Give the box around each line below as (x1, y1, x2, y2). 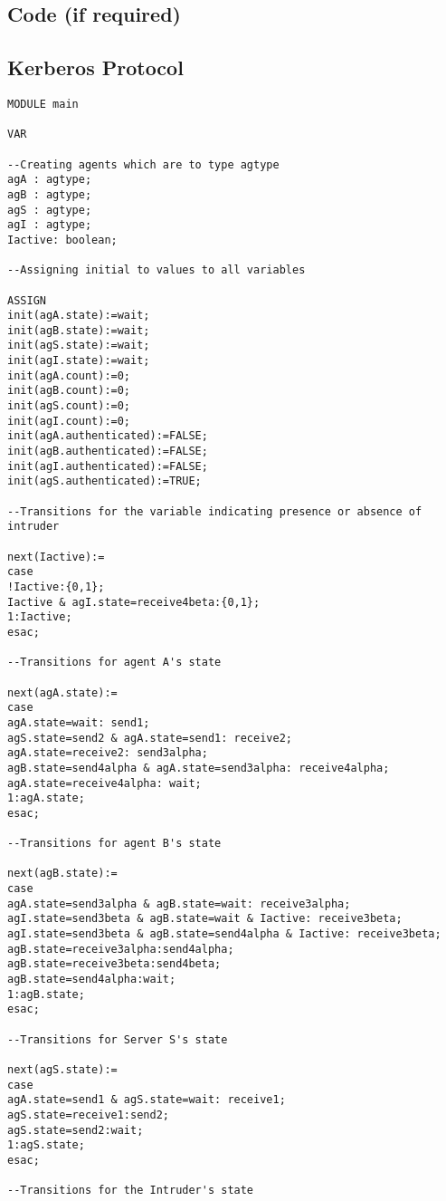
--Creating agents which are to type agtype (7, 158, 280, 171)
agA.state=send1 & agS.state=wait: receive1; (7, 1093, 286, 1107)
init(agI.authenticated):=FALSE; (7, 459, 208, 473)
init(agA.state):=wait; (7, 309, 150, 322)
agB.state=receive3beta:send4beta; (7, 957, 222, 971)
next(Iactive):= (7, 550, 105, 563)
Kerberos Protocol (7, 53, 184, 82)
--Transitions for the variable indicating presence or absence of (7, 504, 422, 518)
